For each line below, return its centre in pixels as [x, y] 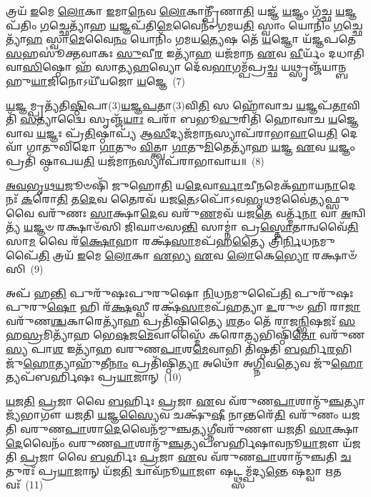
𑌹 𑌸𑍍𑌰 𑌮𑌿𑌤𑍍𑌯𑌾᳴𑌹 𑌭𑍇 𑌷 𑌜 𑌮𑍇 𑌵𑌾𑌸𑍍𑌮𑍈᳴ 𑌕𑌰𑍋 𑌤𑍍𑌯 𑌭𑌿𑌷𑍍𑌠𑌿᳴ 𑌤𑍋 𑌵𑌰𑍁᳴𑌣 [185, 335]
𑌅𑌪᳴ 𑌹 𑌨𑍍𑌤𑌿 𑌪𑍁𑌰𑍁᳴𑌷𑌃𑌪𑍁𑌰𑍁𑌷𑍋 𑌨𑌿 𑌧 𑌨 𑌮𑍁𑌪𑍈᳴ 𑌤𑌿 [149, 292]
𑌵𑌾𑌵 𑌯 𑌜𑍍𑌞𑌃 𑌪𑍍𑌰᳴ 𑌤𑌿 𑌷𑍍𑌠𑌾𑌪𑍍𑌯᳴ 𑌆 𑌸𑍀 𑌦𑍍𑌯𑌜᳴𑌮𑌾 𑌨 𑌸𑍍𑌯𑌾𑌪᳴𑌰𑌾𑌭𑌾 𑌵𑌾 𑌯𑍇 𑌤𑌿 [172, 132]
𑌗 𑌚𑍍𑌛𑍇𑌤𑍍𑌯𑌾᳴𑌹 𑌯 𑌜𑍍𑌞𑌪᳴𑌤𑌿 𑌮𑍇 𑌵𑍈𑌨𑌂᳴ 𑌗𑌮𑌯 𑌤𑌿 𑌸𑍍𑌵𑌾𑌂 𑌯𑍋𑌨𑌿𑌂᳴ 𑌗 [192, 25]
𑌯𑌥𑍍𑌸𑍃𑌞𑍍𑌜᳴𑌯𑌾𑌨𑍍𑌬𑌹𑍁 [314, 67]
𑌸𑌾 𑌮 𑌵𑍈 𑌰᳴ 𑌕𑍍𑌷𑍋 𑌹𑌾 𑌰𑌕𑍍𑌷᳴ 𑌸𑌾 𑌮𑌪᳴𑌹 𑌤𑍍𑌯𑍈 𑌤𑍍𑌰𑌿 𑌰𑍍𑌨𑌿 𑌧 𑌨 [163, 240]
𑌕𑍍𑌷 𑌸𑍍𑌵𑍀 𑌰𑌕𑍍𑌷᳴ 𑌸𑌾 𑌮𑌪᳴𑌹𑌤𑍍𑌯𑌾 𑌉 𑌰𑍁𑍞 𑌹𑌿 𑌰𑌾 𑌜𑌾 [236, 307]
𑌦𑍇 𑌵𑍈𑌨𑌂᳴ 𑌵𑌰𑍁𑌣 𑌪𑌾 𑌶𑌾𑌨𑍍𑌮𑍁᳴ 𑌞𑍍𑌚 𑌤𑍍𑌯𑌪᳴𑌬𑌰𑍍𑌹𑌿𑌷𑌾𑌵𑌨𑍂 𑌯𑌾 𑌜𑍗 [173, 442]
